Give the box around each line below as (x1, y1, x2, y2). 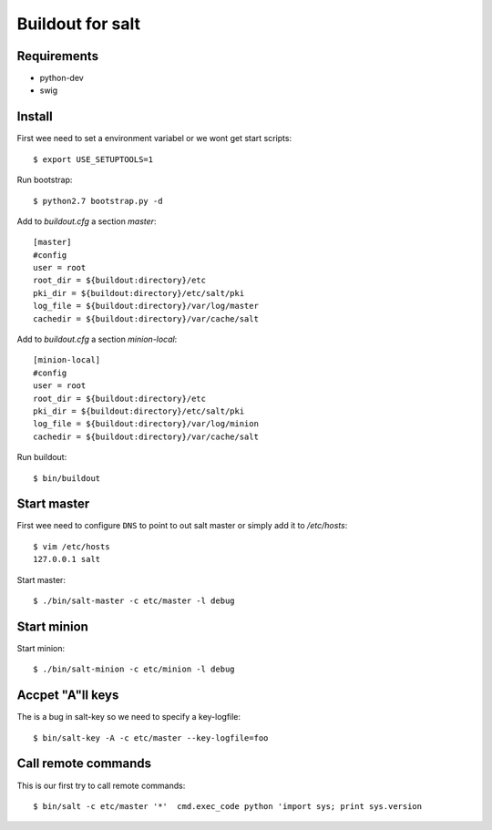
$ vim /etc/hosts (33, 541, 110, 551)
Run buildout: (16, 452, 67, 463)
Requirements (16, 48, 99, 64)
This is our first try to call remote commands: (16, 780, 186, 791)
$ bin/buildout (33, 473, 101, 483)
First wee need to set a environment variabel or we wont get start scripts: (16, 133, 292, 144)
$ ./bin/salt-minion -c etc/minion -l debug (33, 664, 236, 674)
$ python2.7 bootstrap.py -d (33, 196, 163, 206)
